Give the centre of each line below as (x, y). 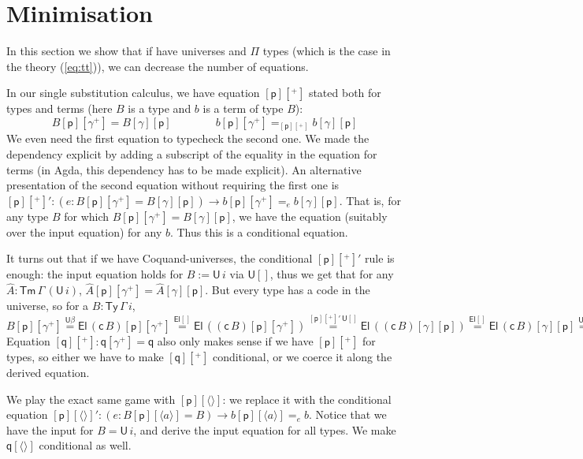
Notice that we (351, 414)
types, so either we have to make (85, 357)
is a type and (160, 108)
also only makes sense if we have (235, 341)
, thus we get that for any (332, 274)
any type (28, 216)
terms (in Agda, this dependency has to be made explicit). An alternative (184, 169)
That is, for (373, 200)
